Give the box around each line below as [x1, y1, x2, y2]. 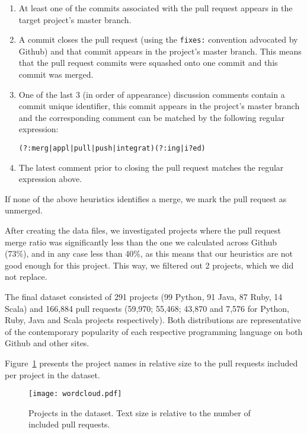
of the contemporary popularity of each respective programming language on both [5, 325, 303, 337]
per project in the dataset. [5, 368, 100, 381]
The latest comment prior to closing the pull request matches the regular [18, 161, 284, 173]
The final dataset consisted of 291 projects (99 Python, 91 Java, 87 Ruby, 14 [5, 291, 283, 302]
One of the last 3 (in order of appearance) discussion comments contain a [18, 88, 285, 100]
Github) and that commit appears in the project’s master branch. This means [18, 44, 302, 57]
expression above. [18, 173, 82, 185]
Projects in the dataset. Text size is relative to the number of [28, 406, 251, 419]
